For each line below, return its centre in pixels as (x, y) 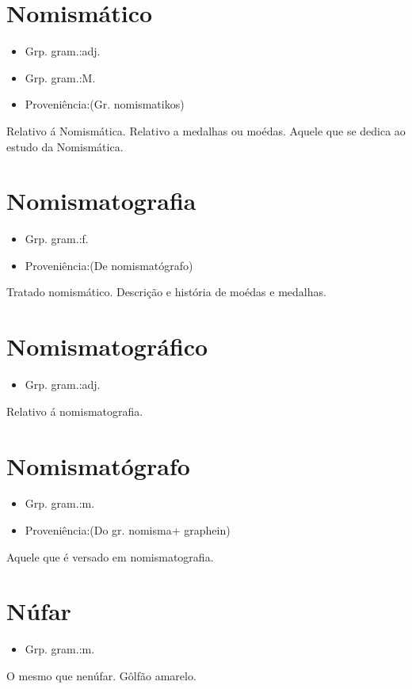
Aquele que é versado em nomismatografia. (110, 556)
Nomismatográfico (107, 346)
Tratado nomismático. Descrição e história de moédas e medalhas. (166, 292)
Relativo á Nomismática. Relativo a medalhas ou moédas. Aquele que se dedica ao (206, 130)
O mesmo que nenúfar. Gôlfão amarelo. (101, 675)
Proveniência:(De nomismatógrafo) (109, 265)
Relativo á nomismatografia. (75, 411)
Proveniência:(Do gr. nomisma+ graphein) (128, 530)
